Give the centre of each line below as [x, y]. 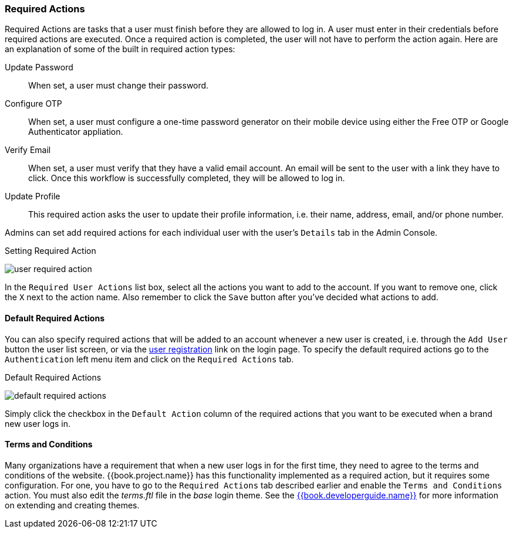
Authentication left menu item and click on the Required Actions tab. [149, 359]
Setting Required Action [50, 251]
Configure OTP [33, 104]
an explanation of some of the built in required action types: [120, 49]
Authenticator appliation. [76, 132]
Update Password [39, 67]
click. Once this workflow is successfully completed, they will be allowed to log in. [187, 178]
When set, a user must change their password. [119, 86]
